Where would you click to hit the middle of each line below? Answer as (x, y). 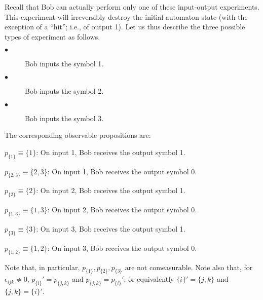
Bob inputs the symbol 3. (64, 118)
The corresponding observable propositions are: (78, 135)
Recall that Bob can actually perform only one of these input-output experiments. (132, 7)
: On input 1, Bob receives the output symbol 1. (111, 152)
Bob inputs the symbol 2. (64, 90)
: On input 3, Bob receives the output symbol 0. (122, 248)
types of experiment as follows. (52, 36)
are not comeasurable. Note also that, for (189, 267)
